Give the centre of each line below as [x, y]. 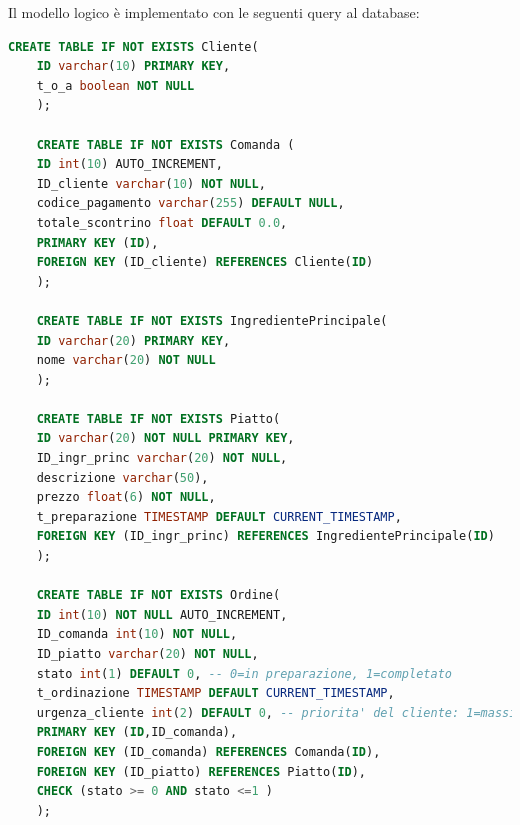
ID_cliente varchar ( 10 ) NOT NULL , [151, 183]
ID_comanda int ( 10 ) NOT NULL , [137, 634]
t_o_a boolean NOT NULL [115, 85]
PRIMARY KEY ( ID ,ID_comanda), [137, 732]
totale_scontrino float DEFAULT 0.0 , [162, 222]
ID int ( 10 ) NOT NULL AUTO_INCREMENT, [162, 614]
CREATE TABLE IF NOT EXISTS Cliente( [133, 46]
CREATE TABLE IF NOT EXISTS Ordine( [158, 595]
